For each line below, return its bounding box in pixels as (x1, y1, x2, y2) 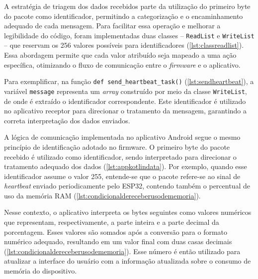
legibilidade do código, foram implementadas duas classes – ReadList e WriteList (4, 30, 255, 40)
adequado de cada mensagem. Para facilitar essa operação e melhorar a (4, 20, 221, 31)
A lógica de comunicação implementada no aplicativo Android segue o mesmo (4, 132, 241, 142)
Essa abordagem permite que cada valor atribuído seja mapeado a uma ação (4, 50, 237, 60)
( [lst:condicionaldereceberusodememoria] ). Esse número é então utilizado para (4, 246, 241, 256)
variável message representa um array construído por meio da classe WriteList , (4, 86, 247, 96)
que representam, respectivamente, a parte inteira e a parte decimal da (4, 217, 219, 227)
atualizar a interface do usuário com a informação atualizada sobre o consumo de (4, 256, 251, 266)
